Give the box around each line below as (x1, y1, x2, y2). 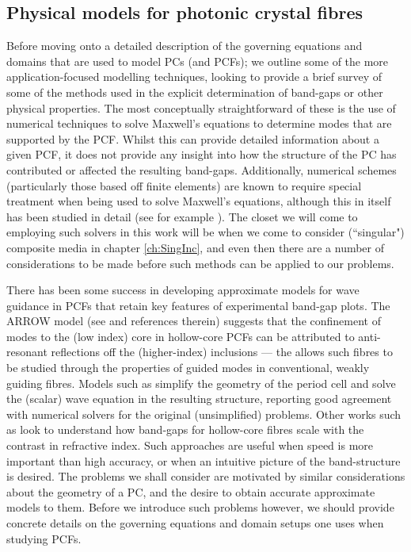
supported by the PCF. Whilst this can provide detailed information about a (6, 130, 379, 147)
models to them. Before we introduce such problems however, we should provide (6, 499, 394, 516)
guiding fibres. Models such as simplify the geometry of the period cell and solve (6, 374, 396, 391)
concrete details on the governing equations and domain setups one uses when (6, 515, 384, 531)
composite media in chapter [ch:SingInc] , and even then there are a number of (6, 239, 385, 255)
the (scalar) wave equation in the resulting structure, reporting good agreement (6, 390, 392, 407)
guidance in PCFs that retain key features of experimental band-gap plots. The (6, 297, 390, 313)
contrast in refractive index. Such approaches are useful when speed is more (6, 437, 373, 454)
